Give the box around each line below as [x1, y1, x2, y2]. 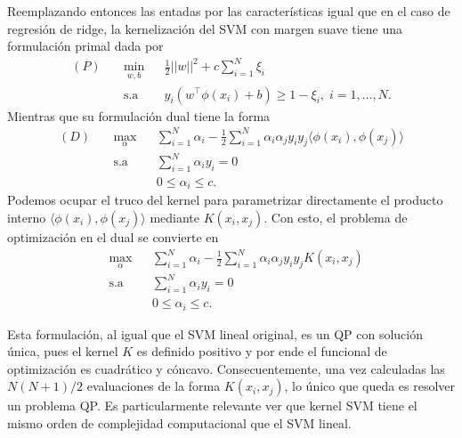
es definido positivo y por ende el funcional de [136, 342, 387, 361]
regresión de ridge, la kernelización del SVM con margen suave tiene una [7, 19, 403, 37]
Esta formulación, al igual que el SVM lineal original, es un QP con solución [7, 324, 424, 343]
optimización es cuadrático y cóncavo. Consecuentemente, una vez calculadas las [7, 359, 445, 377]
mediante [150, 207, 199, 226]
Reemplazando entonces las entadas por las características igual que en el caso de [7, 2, 450, 20]
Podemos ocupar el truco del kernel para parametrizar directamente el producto [7, 191, 443, 209]
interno [7, 207, 46, 226]
